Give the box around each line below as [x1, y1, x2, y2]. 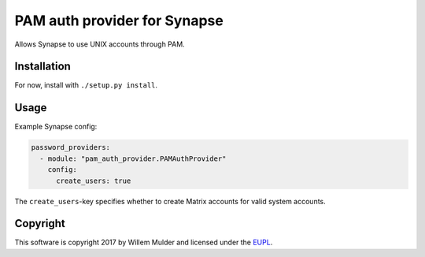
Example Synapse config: [14, 122, 98, 132]
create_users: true [56, 176, 131, 185]
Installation [14, 60, 71, 73]
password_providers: [31, 143, 110, 152]
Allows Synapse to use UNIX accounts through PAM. [14, 39, 185, 49]
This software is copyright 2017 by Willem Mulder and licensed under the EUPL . [14, 237, 273, 248]
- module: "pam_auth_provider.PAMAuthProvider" [39, 154, 227, 163]
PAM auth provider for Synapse [14, 12, 224, 29]
